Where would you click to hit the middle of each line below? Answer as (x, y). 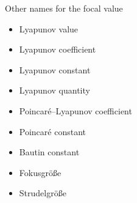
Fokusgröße (40, 172)
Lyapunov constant (55, 69)
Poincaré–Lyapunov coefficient (76, 110)
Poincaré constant (52, 131)
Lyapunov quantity (54, 90)
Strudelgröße (43, 193)
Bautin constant (49, 152)
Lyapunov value (49, 28)
